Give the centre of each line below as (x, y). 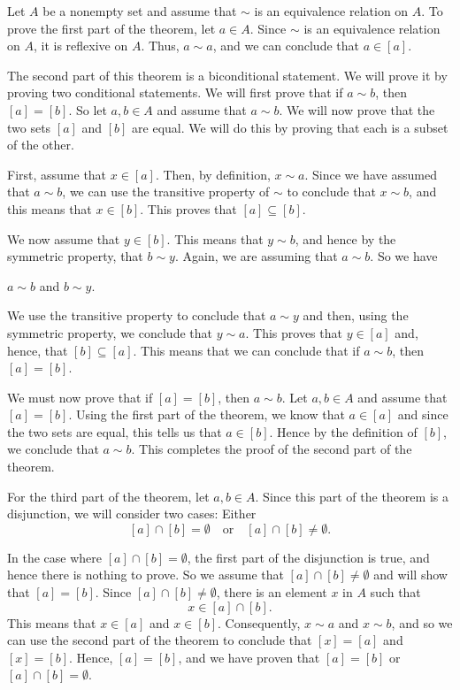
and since (423, 414)
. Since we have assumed (371, 174)
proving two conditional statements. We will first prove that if (175, 92)
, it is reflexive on (80, 46)
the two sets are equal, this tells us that (115, 431)
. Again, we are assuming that (256, 256)
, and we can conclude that (286, 46)
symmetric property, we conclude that (110, 332)
